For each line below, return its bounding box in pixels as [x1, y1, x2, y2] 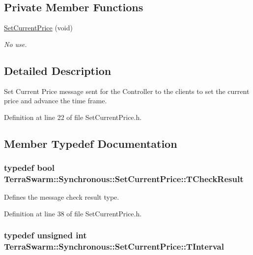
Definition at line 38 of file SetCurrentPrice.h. [4, 208, 142, 218]
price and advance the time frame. [4, 95, 107, 106]
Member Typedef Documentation [4, 136, 177, 151]
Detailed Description [4, 63, 112, 78]
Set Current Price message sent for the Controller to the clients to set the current [4, 86, 250, 96]
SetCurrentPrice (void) [4, 23, 73, 33]
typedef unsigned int [4, 229, 87, 241]
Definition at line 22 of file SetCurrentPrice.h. [4, 112, 142, 122]
